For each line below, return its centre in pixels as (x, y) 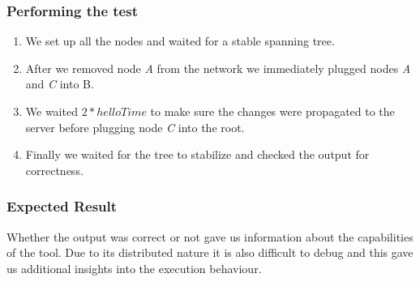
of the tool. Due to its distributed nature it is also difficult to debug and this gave (210, 252)
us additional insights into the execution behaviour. (134, 268)
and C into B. (60, 84)
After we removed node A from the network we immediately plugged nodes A (218, 68)
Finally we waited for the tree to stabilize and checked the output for (197, 154)
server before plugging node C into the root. (135, 127)
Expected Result (62, 206)
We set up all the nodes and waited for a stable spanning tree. (180, 41)
